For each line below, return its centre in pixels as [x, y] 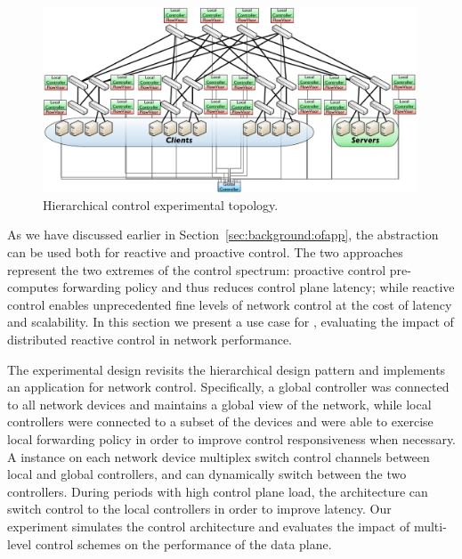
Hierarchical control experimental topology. [161, 204]
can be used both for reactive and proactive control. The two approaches [205, 252]
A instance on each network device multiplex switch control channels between [219, 456]
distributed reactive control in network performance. [150, 339]
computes [33, 287]
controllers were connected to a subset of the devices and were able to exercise [220, 421]
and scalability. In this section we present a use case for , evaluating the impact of [231, 322]
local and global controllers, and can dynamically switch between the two [207, 474]
